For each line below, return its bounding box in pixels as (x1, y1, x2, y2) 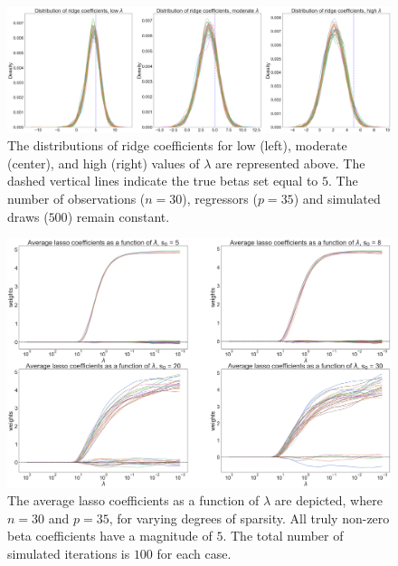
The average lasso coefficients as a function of (7, 491, 260, 510)
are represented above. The (215, 153, 365, 172)
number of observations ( (7, 189, 146, 208)
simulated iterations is (7, 543, 130, 562)
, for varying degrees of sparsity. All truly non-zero (109, 508, 390, 527)
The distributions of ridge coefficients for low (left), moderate (7, 136, 347, 155)
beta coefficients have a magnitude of (7, 526, 213, 545)
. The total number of (223, 526, 344, 545)
